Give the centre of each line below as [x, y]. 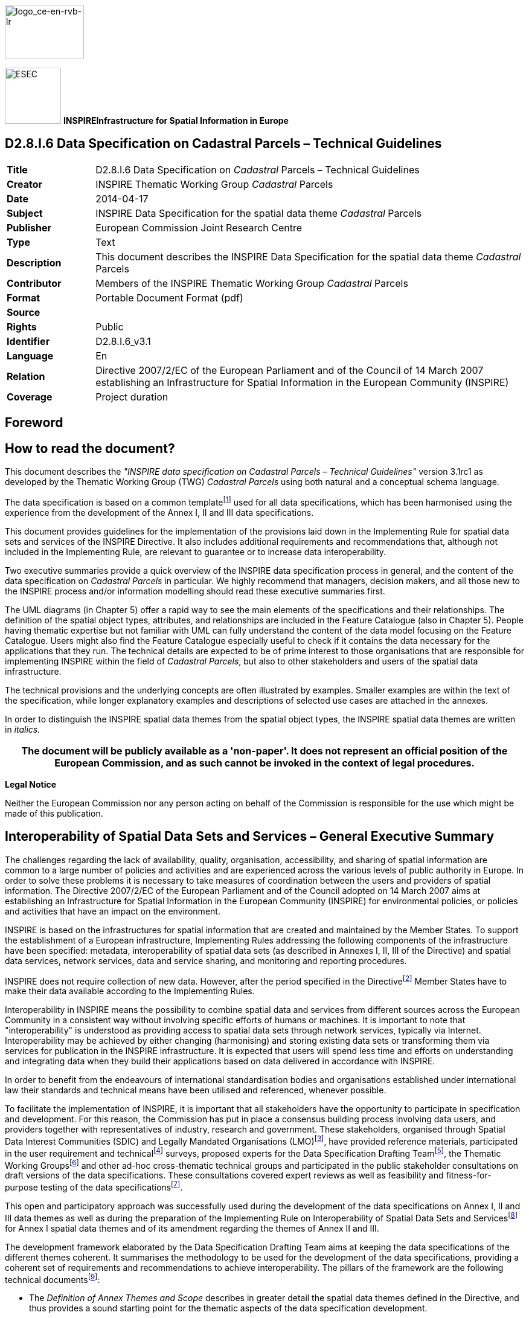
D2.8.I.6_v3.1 [123, 341]
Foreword [34, 423]
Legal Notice [31, 784]
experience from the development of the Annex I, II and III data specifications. [159, 512]
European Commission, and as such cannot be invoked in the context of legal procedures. [264, 763]
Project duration [132, 397]
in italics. [23, 729]
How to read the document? [90, 448]
